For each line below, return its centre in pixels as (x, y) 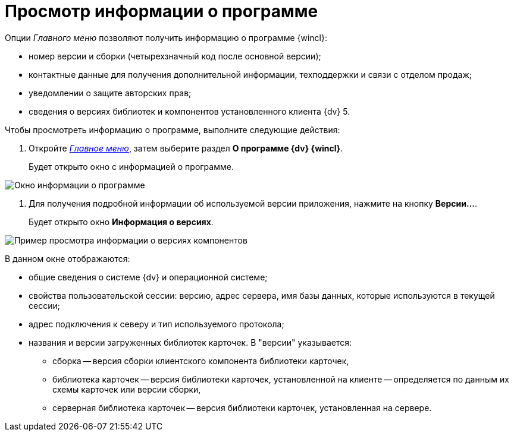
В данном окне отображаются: (68, 258)
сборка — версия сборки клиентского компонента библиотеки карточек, (201, 361)
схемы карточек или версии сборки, (127, 389)
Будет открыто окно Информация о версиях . (121, 222)
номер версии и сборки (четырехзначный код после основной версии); (175, 56)
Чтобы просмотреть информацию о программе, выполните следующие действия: (173, 129)
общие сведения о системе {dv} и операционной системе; (148, 277)
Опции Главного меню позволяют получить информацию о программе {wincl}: (166, 37)
